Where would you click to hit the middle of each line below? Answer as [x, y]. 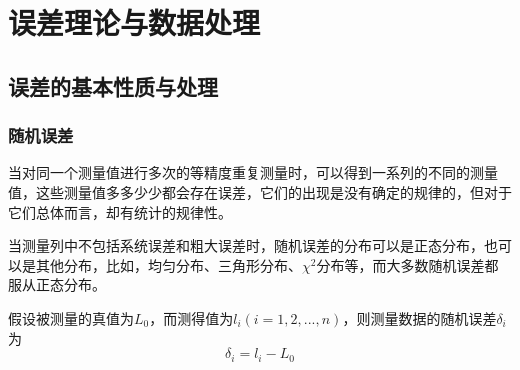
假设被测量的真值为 [71, 317]
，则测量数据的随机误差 [419, 317]
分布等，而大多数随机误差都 [407, 264]
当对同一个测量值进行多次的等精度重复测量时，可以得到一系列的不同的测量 [253, 172]
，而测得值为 [191, 317]
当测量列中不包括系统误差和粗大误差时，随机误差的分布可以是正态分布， [246, 245]
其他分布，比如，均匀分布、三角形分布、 [168, 264]
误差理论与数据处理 [134, 22]
